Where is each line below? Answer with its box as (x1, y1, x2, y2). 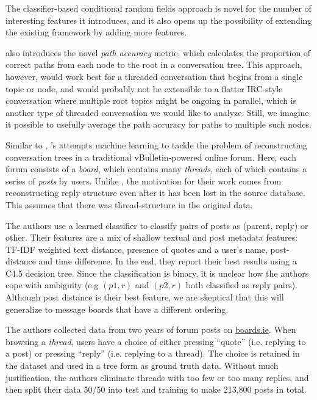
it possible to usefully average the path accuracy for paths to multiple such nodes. (5, 118, 312, 131)
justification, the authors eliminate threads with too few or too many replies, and (5, 371, 309, 384)
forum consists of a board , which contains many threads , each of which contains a (5, 162, 307, 175)
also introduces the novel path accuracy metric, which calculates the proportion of (5, 46, 311, 59)
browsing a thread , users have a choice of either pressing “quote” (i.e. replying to (5, 335, 306, 347)
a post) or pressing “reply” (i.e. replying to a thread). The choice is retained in (5, 347, 300, 360)
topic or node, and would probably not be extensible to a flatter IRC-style (5, 82, 283, 95)
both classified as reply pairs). (185, 278, 298, 291)
